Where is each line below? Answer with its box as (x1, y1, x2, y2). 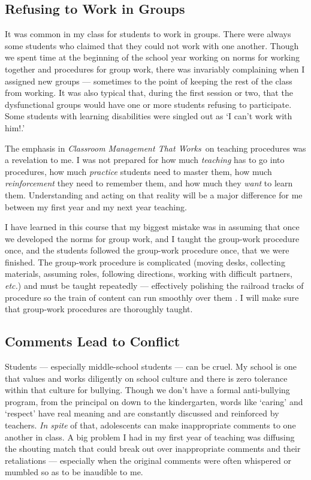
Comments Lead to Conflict (5, 332, 180, 351)
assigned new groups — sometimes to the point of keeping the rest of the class (5, 74, 292, 87)
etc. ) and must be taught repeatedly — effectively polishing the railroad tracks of (5, 279, 304, 292)
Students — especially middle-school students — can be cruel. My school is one (5, 360, 297, 373)
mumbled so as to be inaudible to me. (5, 466, 143, 478)
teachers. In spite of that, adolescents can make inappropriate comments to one (5, 419, 296, 431)
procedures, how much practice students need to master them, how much (5, 165, 272, 177)
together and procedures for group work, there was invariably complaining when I (5, 62, 305, 75)
